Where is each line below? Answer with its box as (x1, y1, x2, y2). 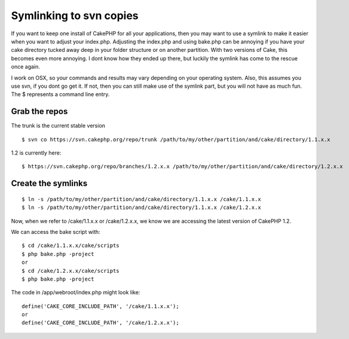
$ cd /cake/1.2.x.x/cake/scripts (22, 267, 120, 274)
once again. (11, 63, 40, 70)
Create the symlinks (11, 178, 88, 189)
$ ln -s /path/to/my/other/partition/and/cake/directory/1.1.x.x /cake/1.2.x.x (22, 204, 261, 211)
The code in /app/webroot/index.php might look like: (11, 289, 140, 296)
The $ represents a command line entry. (11, 91, 110, 98)
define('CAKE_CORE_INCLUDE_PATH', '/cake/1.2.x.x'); (22, 319, 179, 326)
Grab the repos (11, 106, 68, 116)
